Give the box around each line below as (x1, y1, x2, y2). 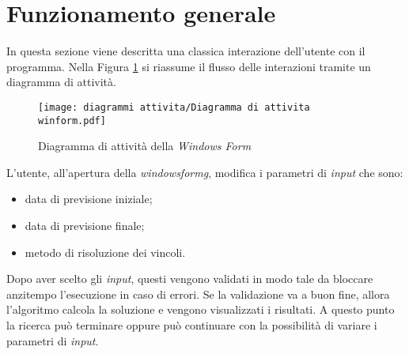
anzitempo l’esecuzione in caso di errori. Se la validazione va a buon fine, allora (6, 285, 390, 302)
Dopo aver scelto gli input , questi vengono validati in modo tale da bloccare (6, 270, 373, 287)
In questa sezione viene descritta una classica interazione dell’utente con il (6, 43, 365, 59)
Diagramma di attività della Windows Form (38, 137, 252, 154)
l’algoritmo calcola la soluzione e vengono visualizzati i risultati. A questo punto (6, 301, 395, 318)
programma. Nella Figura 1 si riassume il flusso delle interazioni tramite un (6, 58, 371, 74)
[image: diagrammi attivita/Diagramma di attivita (38, 101, 310, 113)
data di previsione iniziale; (25, 190, 153, 207)
